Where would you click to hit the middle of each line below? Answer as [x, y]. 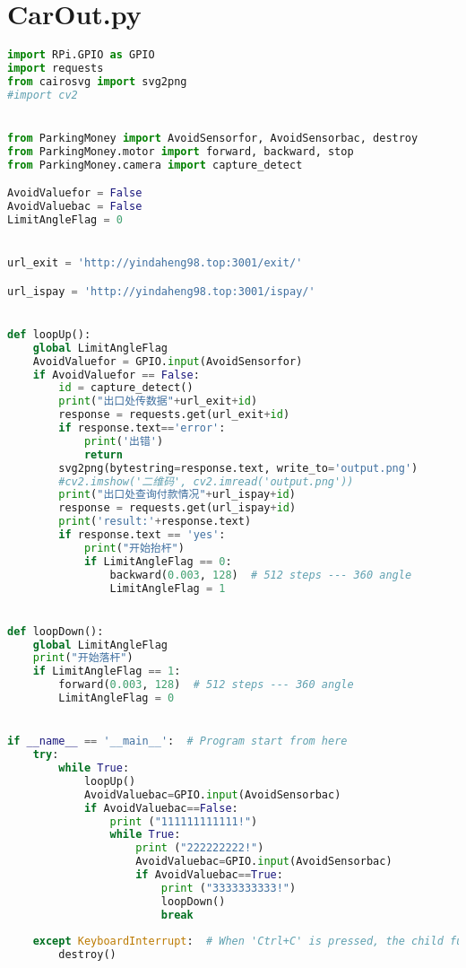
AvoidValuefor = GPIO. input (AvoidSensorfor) [168, 361]
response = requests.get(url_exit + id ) [174, 415]
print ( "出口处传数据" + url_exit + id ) [158, 401]
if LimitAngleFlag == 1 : [107, 671]
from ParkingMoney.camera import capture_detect [155, 165]
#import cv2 [43, 95]
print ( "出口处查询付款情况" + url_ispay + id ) [177, 495]
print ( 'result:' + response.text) [155, 522]
